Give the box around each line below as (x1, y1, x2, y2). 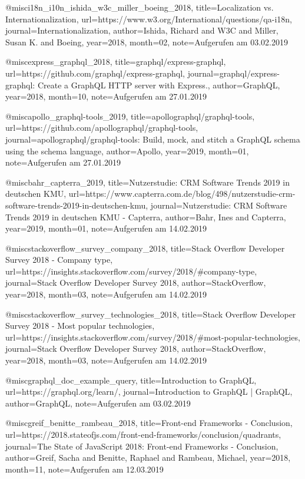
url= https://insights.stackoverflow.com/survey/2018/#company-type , (5, 265, 257, 277)
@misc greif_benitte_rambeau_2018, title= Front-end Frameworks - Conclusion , (5, 417, 293, 429)
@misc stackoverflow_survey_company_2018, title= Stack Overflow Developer (5, 242, 285, 254)
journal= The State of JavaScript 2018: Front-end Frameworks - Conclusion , (5, 440, 279, 452)
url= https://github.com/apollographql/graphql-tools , (5, 121, 198, 134)
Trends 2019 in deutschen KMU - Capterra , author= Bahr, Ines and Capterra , (5, 210, 286, 223)
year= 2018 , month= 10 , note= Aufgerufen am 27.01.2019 (5, 90, 207, 103)
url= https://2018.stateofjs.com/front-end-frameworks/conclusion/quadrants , (5, 428, 281, 440)
